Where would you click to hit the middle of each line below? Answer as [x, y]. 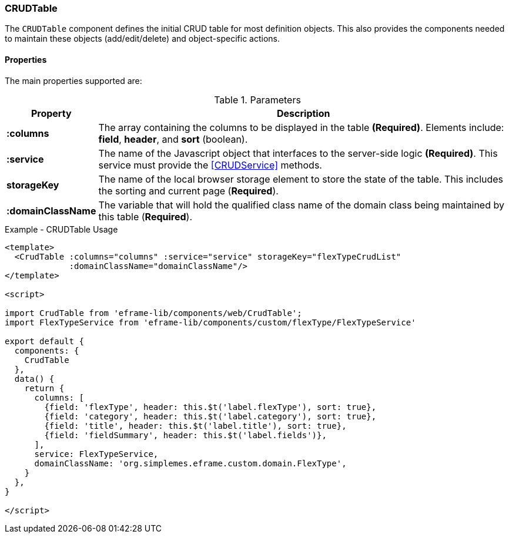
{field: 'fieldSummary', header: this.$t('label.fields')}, [185, 435]
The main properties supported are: [73, 80]
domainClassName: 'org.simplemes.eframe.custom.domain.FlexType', [190, 463]
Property [51, 113]
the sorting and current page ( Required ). [188, 191]
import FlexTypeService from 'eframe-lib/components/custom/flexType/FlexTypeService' [210, 322]
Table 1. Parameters [257, 100]
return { [44, 388]
